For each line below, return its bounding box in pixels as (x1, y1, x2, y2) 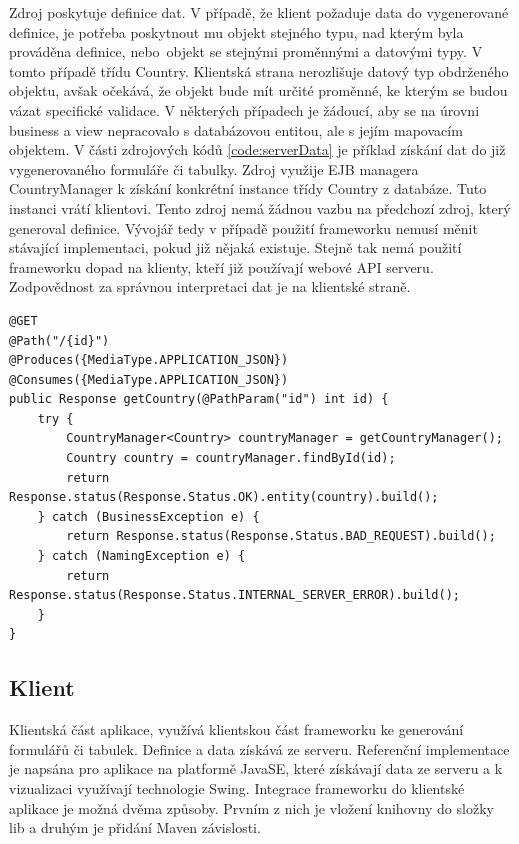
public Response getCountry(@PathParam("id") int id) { (9, 392, 389, 407)
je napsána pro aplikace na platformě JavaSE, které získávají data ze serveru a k (9, 758, 503, 779)
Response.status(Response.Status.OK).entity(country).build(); (9, 490, 439, 505)
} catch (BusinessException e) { (37, 509, 260, 524)
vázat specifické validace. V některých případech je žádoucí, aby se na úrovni (9, 99, 480, 120)
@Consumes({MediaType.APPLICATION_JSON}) (9, 372, 289, 387)
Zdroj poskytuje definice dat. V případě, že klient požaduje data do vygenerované (9, 2, 509, 22)
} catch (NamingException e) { (37, 549, 246, 564)
